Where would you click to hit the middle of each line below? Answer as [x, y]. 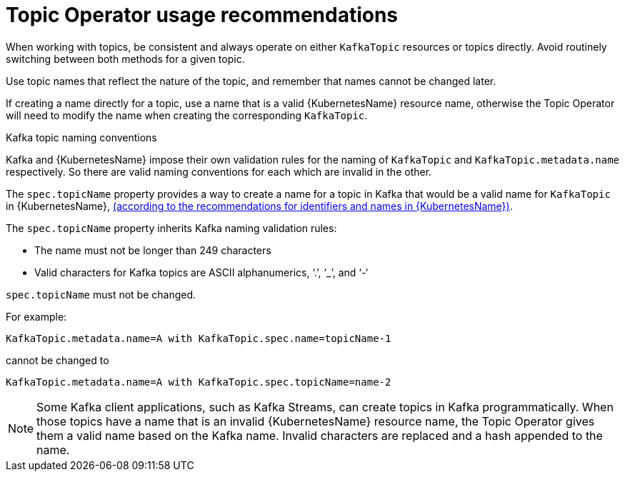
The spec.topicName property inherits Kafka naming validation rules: [171, 228]
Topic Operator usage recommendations [202, 15]
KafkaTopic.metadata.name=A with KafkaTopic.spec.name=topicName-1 [199, 338]
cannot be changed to [57, 360]
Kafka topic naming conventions [81, 137]
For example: [36, 316]
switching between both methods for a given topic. [125, 59]
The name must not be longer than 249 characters [153, 250]
